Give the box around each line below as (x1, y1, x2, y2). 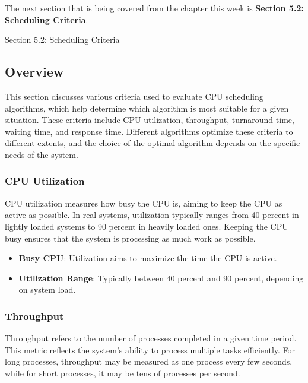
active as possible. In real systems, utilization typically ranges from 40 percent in (5, 208, 299, 221)
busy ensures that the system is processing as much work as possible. (5, 232, 256, 244)
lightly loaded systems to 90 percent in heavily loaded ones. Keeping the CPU (5, 220, 288, 232)
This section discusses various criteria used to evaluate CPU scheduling (5, 90, 263, 102)
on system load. (18, 283, 76, 296)
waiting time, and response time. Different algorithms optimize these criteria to (5, 125, 293, 137)
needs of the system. (5, 148, 78, 160)
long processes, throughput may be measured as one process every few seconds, (5, 355, 293, 368)
